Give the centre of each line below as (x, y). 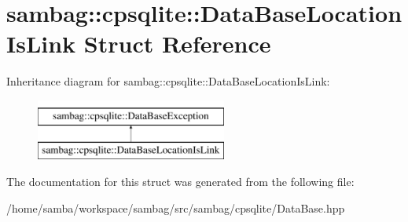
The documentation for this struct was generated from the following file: (180, 182)
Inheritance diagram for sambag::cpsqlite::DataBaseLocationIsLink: (168, 81)
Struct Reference (177, 44)
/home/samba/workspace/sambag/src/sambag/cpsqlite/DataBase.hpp (176, 207)
